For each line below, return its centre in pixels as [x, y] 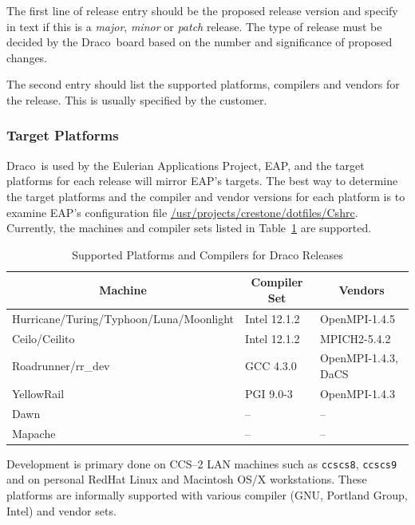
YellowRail [38, 393]
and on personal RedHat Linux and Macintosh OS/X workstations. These [187, 479]
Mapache [34, 433]
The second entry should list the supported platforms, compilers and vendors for [203, 84]
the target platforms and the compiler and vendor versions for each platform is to [206, 196]
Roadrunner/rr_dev [61, 366]
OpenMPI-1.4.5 [357, 318]
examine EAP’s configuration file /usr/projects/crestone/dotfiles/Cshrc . [182, 212]
